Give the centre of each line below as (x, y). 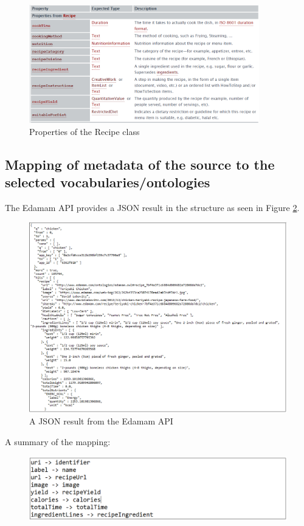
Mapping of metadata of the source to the (140, 164)
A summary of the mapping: (58, 442)
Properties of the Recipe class (85, 131)
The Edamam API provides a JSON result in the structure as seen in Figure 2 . (152, 207)
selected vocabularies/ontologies (108, 182)
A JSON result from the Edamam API (101, 421)
